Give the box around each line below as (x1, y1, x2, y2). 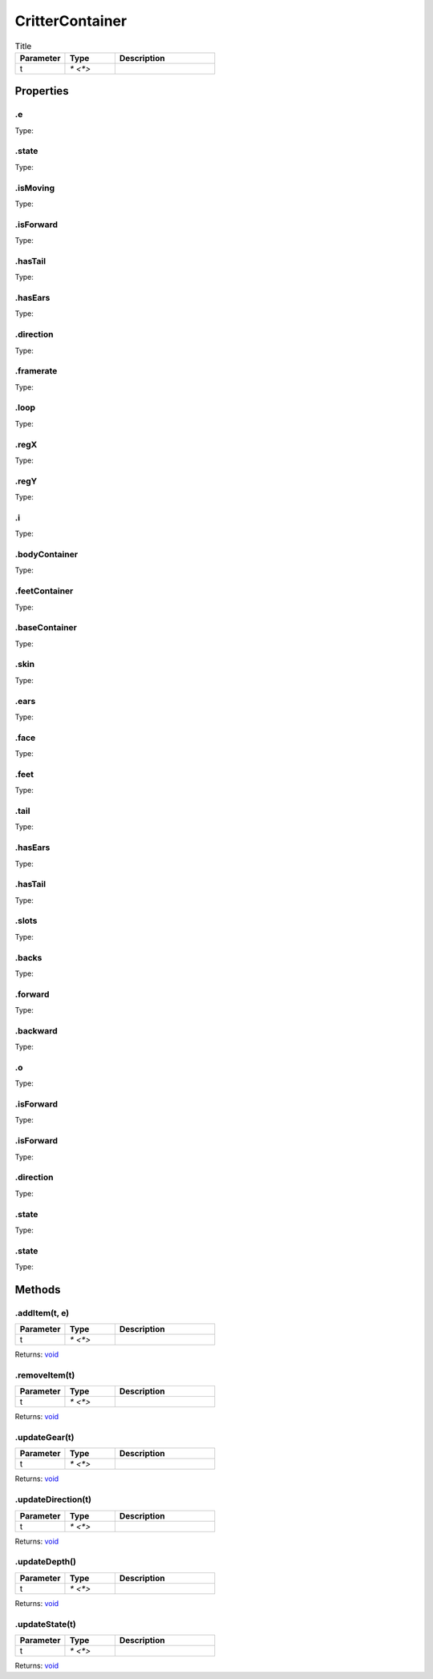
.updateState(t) (14, 1618, 76, 1629)
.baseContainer (14, 622, 78, 633)
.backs (14, 952, 42, 963)
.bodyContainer (14, 549, 79, 560)
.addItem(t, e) (14, 1307, 70, 1318)
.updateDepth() (14, 1556, 76, 1568)
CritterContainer (14, 12, 127, 30)
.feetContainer (14, 585, 74, 597)
